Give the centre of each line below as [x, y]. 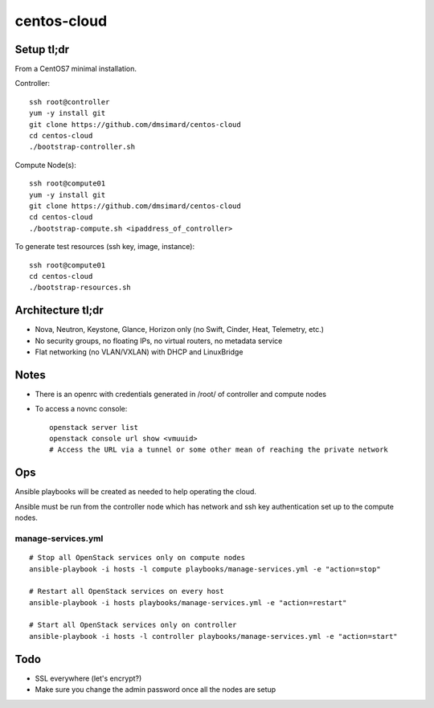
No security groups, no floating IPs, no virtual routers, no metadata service [159, 341]
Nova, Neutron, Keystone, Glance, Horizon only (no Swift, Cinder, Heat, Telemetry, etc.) [180, 329]
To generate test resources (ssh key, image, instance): [105, 247]
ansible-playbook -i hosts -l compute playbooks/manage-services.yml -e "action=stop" [205, 569]
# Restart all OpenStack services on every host [127, 591]
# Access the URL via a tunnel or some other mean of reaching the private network [219, 450]
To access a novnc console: [81, 409]
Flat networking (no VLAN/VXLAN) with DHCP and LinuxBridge [139, 352]
